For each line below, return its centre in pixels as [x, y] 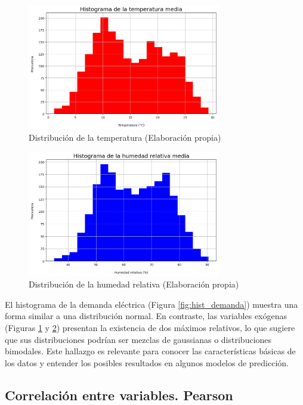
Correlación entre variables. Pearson [119, 395]
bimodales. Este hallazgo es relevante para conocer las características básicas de [150, 351]
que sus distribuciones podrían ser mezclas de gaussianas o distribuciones [138, 339]
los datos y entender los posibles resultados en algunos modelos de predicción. [147, 362]
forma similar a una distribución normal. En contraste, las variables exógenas [146, 316]
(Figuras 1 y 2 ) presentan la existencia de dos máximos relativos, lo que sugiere [150, 327]
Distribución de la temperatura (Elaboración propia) [125, 137]
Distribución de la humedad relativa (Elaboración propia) [134, 284]
